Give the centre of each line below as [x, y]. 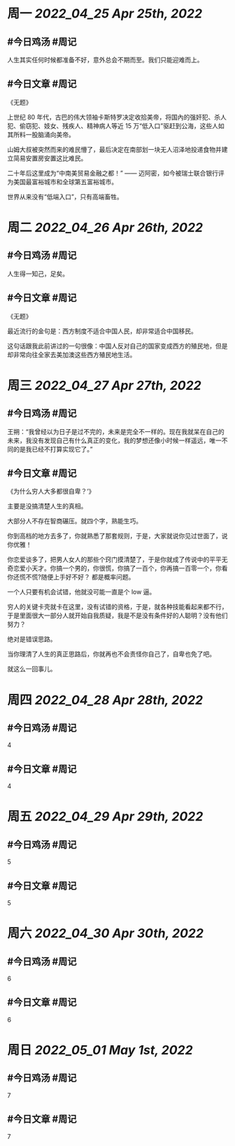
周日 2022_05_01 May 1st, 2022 [100, 1050]
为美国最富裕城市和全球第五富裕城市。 [62, 181]
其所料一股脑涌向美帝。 [41, 134]
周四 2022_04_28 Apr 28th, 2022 [105, 700]
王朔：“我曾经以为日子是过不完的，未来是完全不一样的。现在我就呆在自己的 [116, 431]
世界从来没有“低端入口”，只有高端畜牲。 [65, 197]
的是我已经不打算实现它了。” [53, 449]
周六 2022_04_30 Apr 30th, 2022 [106, 934]
